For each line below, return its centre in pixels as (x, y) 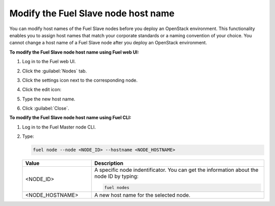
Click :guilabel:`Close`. (46, 108)
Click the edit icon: (42, 90)
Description (109, 163)
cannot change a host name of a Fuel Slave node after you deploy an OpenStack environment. (108, 43)
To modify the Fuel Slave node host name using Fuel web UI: (74, 52)
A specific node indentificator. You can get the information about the (176, 170)
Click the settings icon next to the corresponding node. (80, 80)
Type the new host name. (49, 99)
